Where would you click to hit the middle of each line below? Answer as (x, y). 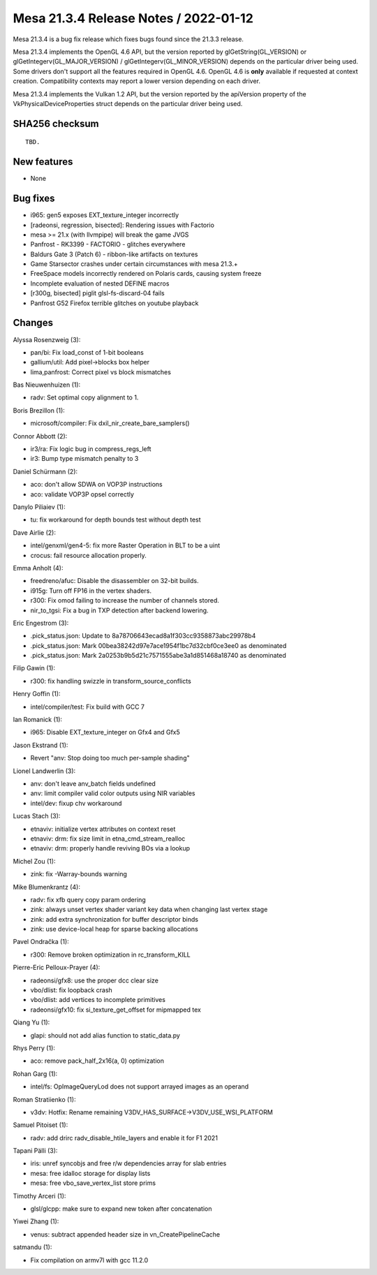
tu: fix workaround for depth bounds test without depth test (116, 519)
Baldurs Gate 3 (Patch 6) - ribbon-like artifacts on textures (114, 254)
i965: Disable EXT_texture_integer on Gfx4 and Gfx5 (105, 732)
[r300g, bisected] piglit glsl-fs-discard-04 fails (97, 293)
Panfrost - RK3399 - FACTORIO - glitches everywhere (108, 244)
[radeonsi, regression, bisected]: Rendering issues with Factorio (122, 225)
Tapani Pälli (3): (35, 1151)
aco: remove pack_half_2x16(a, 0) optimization (97, 1061)
